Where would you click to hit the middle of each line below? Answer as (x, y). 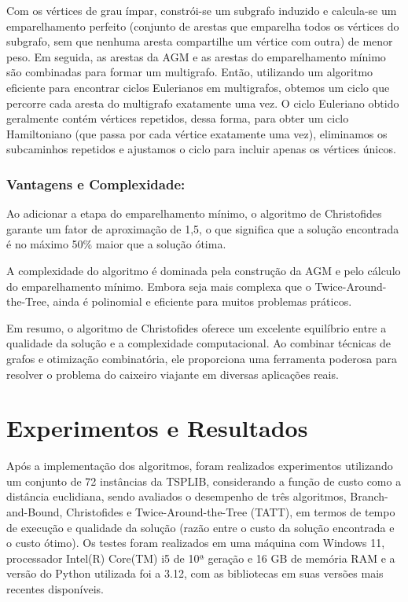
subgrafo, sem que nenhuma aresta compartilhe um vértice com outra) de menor (200, 41)
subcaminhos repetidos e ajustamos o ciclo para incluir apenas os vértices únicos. (201, 149)
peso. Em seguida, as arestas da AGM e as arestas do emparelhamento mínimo (196, 56)
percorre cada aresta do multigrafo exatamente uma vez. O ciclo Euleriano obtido (203, 103)
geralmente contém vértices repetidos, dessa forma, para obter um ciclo (178, 118)
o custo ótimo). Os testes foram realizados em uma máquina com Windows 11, (196, 543)
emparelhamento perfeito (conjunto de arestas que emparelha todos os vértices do (203, 26)
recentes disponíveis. (55, 588)
